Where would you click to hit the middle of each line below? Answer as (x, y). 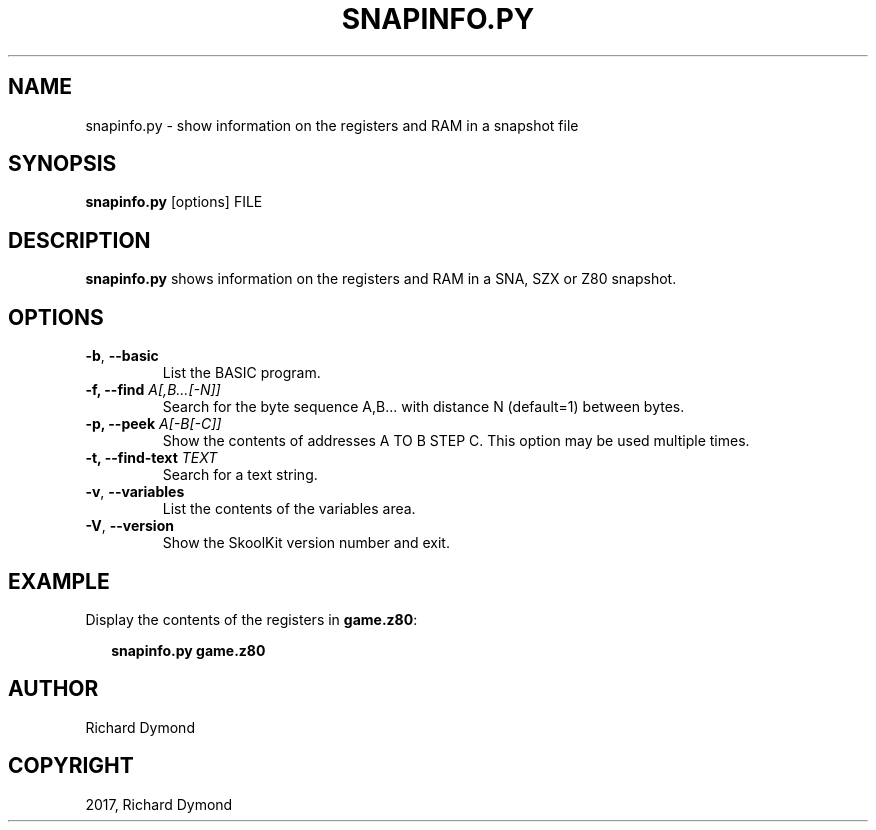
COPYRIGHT (71, 766)
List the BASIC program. (241, 373)
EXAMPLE (59, 581)
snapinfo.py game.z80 (188, 650)
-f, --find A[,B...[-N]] (153, 390)
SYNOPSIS (62, 164)
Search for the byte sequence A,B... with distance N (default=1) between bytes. (423, 407)
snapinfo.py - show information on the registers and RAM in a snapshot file (332, 125)
